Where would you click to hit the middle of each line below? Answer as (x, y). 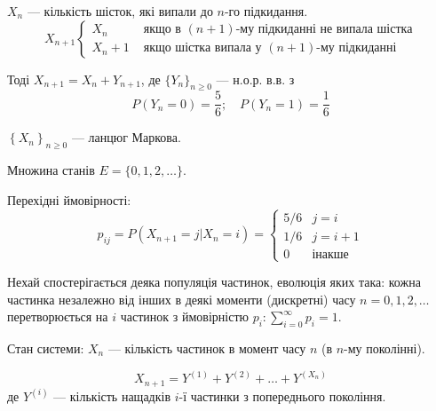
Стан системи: (46, 348)
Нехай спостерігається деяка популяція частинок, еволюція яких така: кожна (214, 282)
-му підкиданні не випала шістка (324, 30)
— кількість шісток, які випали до (120, 11)
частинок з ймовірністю (184, 316)
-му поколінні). (384, 348)
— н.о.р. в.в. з (255, 79)
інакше (330, 254)
